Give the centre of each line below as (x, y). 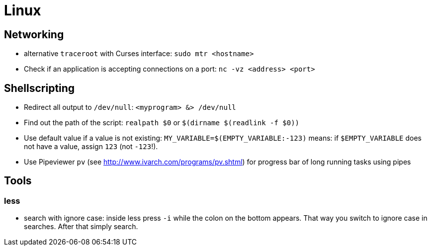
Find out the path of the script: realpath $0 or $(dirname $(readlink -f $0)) (162, 123)
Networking (34, 34)
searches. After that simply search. (81, 227)
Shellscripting (40, 88)
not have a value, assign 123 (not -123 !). (91, 147)
